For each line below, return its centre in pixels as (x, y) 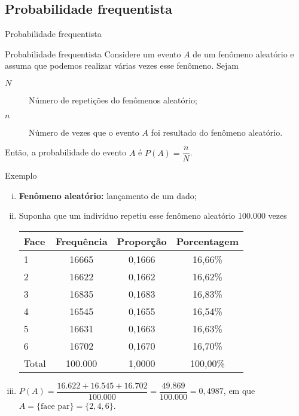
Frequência (81, 241)
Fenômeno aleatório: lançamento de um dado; (108, 195)
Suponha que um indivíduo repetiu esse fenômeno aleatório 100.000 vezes (153, 215)
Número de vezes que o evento (84, 132)
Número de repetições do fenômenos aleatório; (113, 100)
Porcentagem (208, 241)
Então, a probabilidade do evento (66, 152)
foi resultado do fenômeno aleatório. (217, 132)
